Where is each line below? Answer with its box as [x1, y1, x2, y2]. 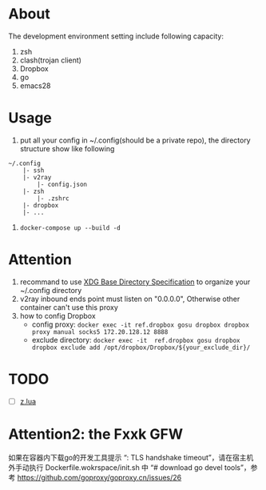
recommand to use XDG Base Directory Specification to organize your [19, 277, 251, 287]
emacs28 [19, 81, 51, 90]
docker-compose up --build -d [19, 223, 121, 232]
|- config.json [37, 180, 88, 188]
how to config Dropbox [19, 311, 96, 320]
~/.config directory [19, 285, 82, 295]
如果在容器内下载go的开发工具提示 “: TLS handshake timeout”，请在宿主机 [8, 452, 254, 462]
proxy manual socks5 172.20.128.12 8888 [31, 327, 169, 336]
